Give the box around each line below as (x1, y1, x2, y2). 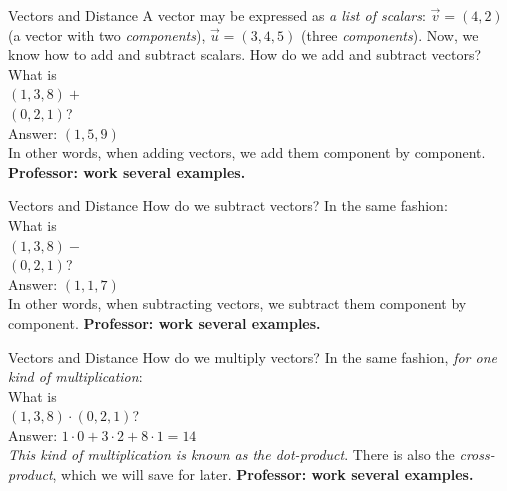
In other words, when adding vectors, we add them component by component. (8, 142, 486, 163)
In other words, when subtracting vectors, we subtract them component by (8, 293, 467, 314)
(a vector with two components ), (8, 24, 206, 45)
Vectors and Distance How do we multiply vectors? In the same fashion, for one (8, 346, 497, 367)
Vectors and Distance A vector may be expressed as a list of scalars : (8, 5, 426, 25)
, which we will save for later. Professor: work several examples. (52, 464, 474, 485)
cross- (459, 444, 495, 465)
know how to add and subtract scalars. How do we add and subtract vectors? (8, 44, 482, 65)
